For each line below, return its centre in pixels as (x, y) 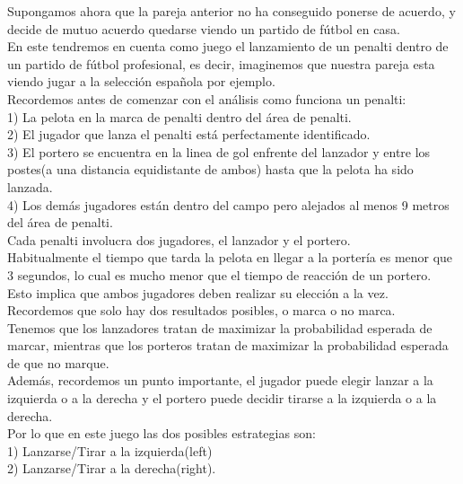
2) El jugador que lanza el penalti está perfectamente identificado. (189, 134)
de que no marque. (58, 362)
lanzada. (30, 186)
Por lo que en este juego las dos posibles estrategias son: (162, 433)
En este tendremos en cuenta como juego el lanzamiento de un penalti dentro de (228, 46)
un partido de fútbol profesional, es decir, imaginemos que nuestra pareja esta (221, 63)
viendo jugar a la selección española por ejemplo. (141, 81)
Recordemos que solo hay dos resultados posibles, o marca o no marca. (201, 310)
